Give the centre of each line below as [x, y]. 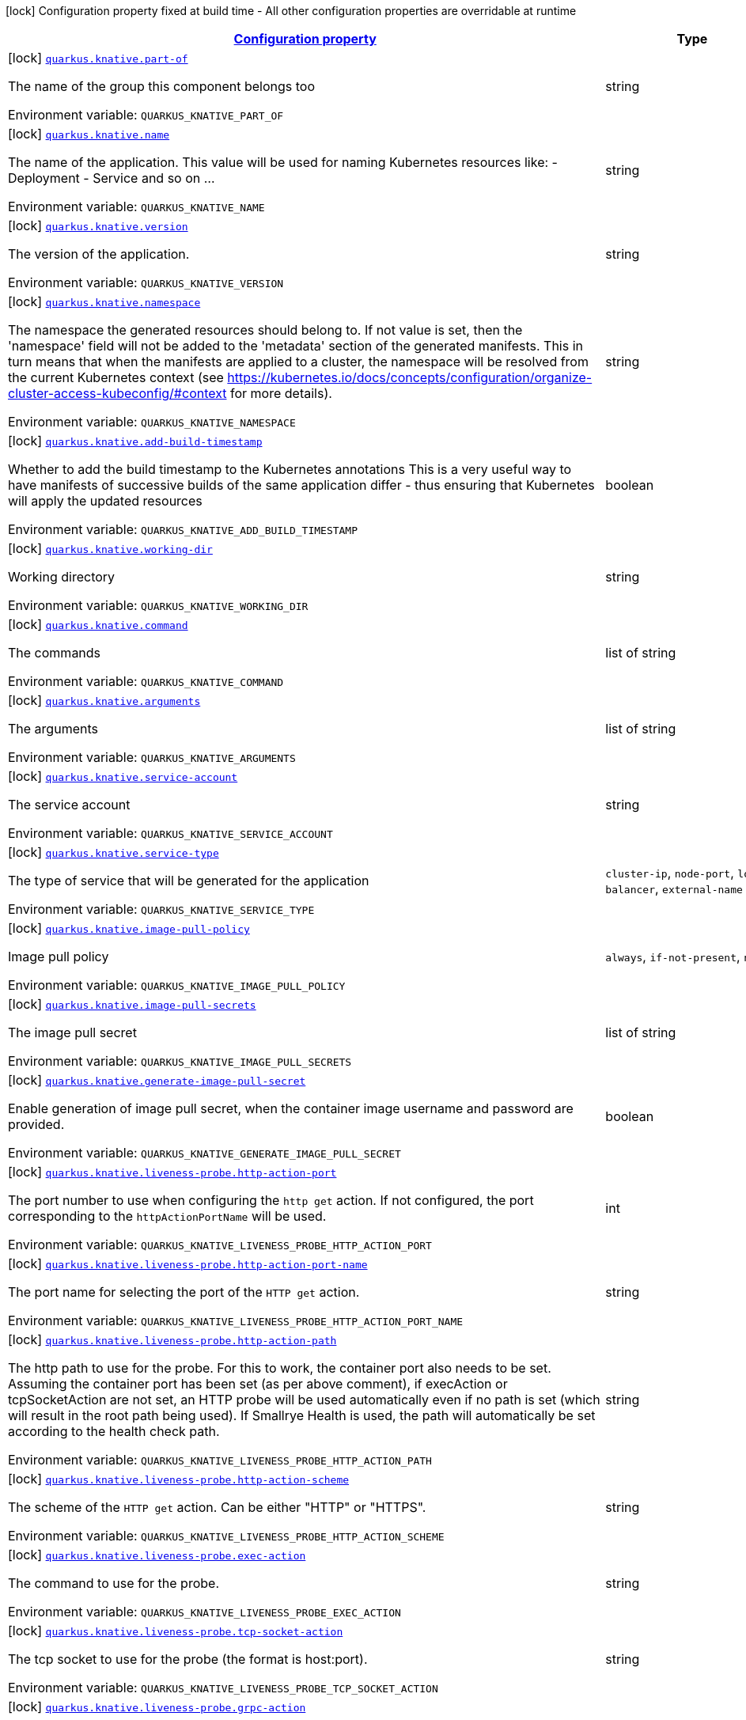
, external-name [699, 888]
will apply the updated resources [105, 501]
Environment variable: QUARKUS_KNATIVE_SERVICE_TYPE [161, 909]
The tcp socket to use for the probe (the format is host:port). [188, 1659]
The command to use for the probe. [114, 1583]
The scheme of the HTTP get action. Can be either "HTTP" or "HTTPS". [217, 1507]
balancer [630, 890]
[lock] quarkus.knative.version [98, 225]
